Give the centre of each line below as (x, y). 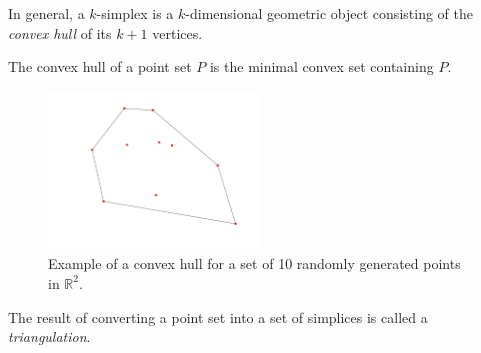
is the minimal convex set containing (321, 66)
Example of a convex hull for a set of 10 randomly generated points (254, 263)
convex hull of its (60, 32)
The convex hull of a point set (100, 66)
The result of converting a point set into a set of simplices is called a (218, 316)
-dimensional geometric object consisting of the (329, 13)
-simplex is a (135, 13)
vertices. (177, 32)
